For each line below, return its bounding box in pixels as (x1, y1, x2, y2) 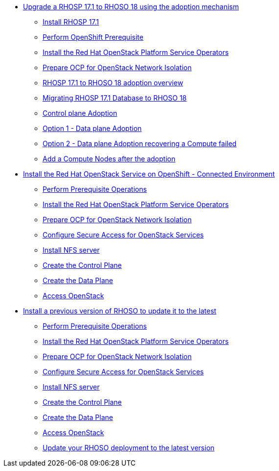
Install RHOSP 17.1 (43, 18, 99, 26)
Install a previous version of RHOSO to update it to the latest (23, 307, 216, 315)
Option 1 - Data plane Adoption (43, 124, 142, 132)
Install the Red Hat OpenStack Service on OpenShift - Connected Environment (23, 170, 275, 178)
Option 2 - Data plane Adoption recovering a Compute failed (43, 139, 237, 148)
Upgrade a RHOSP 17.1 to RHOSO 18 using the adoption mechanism (23, 2, 239, 11)
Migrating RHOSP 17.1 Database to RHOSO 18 (43, 94, 187, 102)
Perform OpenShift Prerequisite (43, 33, 143, 41)
